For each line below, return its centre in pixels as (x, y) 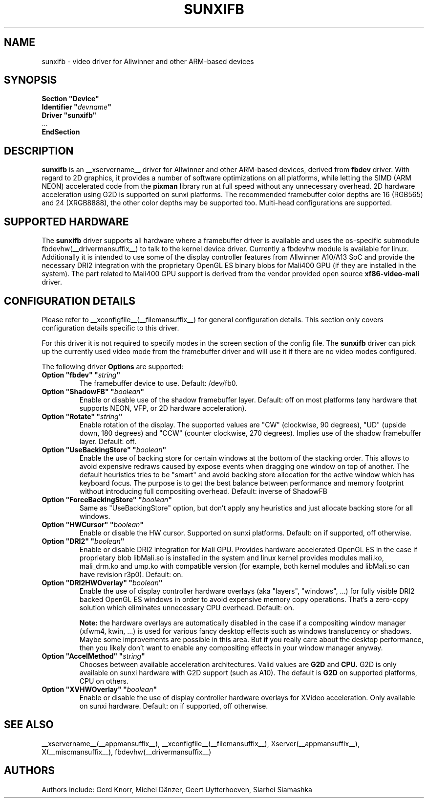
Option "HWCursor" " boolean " (93, 524)
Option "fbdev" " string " (81, 375)
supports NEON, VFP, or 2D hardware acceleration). (163, 408)
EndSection (61, 132)
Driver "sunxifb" (69, 115)
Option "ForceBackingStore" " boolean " (107, 499)
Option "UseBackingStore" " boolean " (104, 449)
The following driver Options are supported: (113, 366)
